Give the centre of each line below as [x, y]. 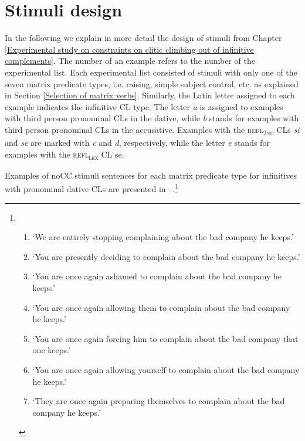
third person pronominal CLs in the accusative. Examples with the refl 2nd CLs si [152, 130]
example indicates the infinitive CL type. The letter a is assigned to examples [144, 106]
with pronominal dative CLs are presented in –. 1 [92, 188]
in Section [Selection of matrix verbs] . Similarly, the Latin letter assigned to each [150, 95]
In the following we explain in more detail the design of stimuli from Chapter [143, 38]
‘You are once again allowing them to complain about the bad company [161, 307]
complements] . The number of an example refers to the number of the [130, 61]
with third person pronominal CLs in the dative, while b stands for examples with [152, 118]
